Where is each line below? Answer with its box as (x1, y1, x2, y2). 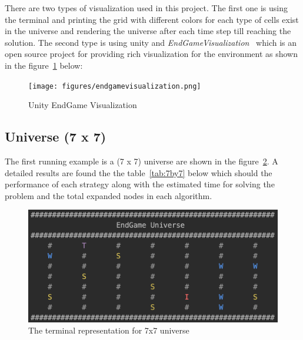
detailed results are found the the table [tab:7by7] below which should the (5, 166, 272, 179)
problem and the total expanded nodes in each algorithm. (5, 189, 212, 201)
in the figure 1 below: (5, 59, 83, 71)
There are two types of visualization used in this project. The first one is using (5, 2, 288, 14)
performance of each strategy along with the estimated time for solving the (5, 178, 275, 190)
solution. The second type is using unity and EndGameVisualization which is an (5, 36, 297, 48)
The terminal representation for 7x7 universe (28, 324, 189, 336)
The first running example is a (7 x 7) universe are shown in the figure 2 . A (5, 155, 278, 167)
